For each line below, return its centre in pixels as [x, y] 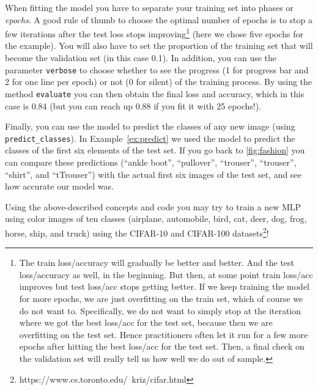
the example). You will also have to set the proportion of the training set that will [159, 46]
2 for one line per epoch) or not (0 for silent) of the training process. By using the [159, 82]
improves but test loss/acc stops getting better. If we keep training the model [164, 286]
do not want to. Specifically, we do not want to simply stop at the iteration [160, 310]
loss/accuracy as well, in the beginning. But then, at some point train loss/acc [166, 274]
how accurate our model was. [59, 186]
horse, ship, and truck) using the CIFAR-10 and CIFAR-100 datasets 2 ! [137, 232]
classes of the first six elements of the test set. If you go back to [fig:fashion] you [155, 150]
